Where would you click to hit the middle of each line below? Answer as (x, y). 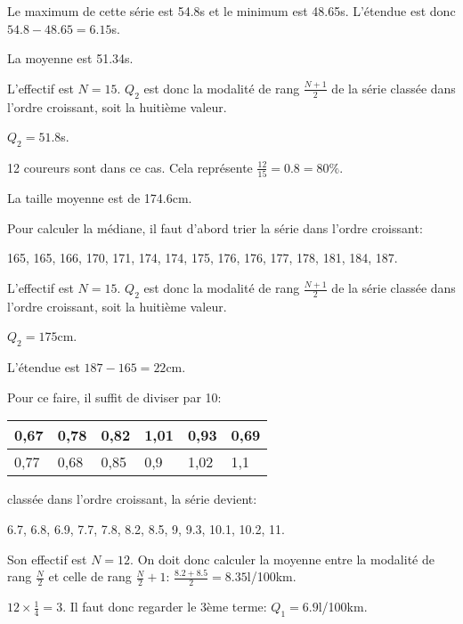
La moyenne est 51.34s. (70, 58)
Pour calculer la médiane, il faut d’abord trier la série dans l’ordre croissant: (215, 227)
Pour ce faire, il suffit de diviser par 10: (114, 397)
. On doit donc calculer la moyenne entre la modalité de (282, 559)
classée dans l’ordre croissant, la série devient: (132, 499)
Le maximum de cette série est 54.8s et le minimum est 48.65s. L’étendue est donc (231, 11)
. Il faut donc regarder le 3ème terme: (165, 607)
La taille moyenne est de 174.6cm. (100, 198)
